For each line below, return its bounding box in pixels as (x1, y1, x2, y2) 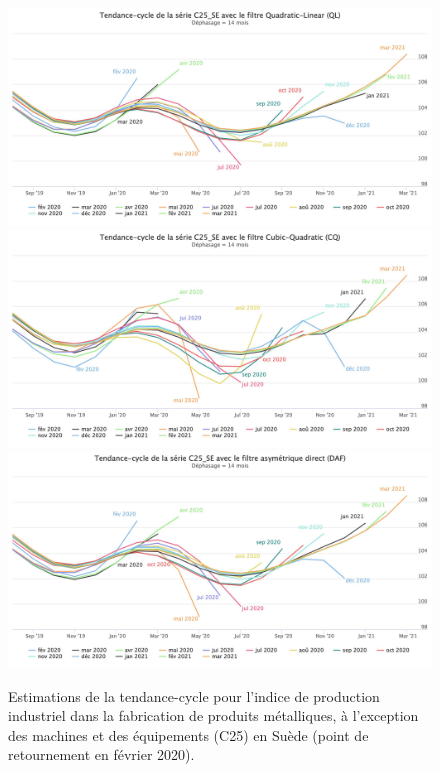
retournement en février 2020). (8, 744, 195, 765)
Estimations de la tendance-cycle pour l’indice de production (8, 685, 380, 706)
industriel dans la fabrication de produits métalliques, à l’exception (8, 705, 419, 726)
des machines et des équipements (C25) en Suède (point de (8, 724, 369, 745)
